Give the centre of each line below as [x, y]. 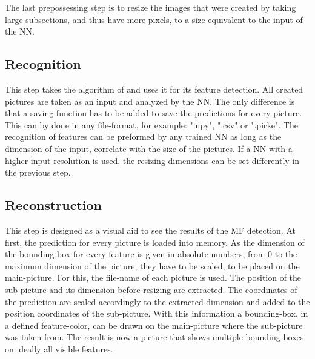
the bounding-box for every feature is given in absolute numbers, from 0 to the [151, 254]
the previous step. [38, 172]
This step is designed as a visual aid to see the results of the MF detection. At [150, 230]
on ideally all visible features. [59, 348]
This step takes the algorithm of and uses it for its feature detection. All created [154, 89]
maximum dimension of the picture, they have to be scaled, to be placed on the [152, 265]
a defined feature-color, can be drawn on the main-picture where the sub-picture [154, 325]
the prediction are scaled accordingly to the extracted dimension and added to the [157, 301]
